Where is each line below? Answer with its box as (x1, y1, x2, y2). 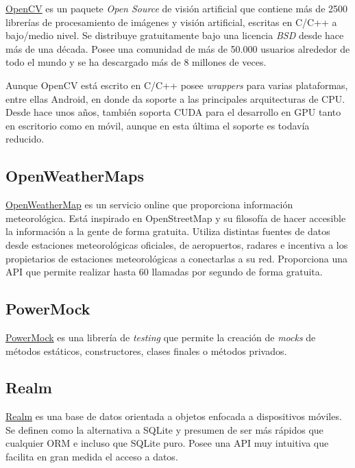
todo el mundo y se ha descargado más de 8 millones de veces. (5, 55, 267, 69)
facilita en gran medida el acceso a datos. (5, 449, 178, 464)
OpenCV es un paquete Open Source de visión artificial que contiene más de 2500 (5, 1, 348, 15)
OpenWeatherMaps (5, 165, 144, 186)
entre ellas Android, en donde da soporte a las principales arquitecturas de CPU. (5, 91, 345, 106)
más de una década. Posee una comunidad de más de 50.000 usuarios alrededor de (5, 41, 350, 56)
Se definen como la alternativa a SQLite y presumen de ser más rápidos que (5, 422, 323, 436)
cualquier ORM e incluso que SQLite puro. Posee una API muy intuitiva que (5, 436, 329, 450)
